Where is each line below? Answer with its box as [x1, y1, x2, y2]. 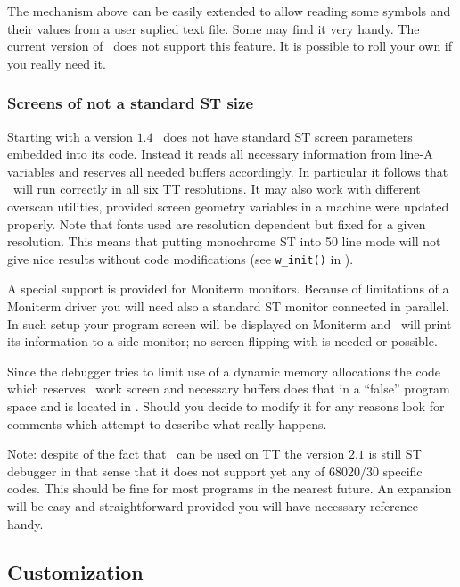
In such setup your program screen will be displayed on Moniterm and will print [7, 314, 452, 333]
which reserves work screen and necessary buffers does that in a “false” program [7, 379, 450, 398]
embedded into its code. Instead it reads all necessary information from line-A [7, 145, 433, 163]
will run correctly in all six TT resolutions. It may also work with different [12, 179, 421, 198]
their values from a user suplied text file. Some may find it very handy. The [7, 19, 420, 37]
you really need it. [7, 54, 106, 72]
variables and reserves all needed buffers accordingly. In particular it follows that [7, 161, 448, 180]
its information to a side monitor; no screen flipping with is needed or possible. [7, 332, 438, 351]
